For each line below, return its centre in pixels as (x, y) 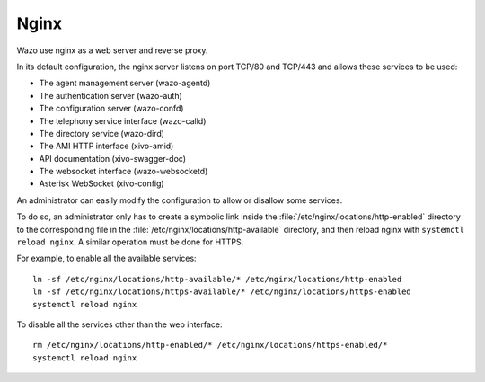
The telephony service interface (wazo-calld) (123, 120)
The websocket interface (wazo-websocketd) (123, 172)
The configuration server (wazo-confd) (111, 109)
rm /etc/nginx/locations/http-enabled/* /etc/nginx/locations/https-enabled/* (210, 345)
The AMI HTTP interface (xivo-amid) (106, 146)
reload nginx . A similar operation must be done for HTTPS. (130, 242)
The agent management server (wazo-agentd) (125, 83)
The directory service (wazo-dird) (102, 133)
